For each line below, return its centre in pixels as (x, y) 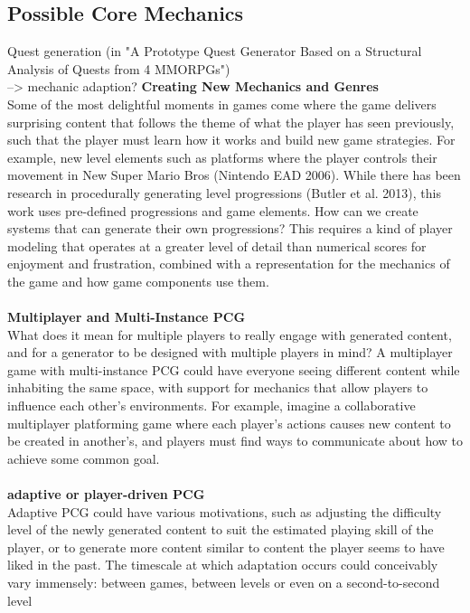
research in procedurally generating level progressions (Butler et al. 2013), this (225, 192)
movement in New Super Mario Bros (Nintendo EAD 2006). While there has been (234, 175)
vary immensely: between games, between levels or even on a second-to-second (224, 583)
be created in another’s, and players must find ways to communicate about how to (235, 441)
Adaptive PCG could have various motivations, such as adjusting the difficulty (225, 511)
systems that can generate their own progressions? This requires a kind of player (230, 228)
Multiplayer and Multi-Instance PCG (127, 317)
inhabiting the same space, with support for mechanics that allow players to (218, 387)
